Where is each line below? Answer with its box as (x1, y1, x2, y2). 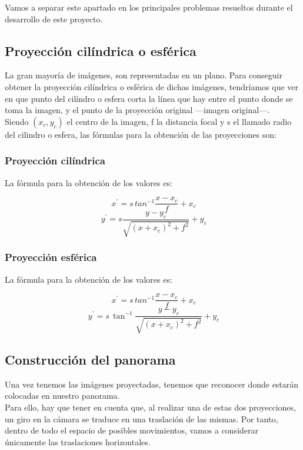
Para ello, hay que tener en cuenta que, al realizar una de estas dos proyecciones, (5, 401, 296, 413)
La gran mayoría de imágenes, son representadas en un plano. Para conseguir (5, 69, 282, 81)
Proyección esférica (5, 250, 97, 264)
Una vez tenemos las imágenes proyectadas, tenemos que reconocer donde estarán (5, 378, 299, 390)
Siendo (5, 115, 29, 127)
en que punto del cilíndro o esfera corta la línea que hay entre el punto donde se (5, 92, 293, 104)
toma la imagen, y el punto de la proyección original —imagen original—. (5, 104, 270, 116)
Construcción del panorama (5, 350, 176, 368)
